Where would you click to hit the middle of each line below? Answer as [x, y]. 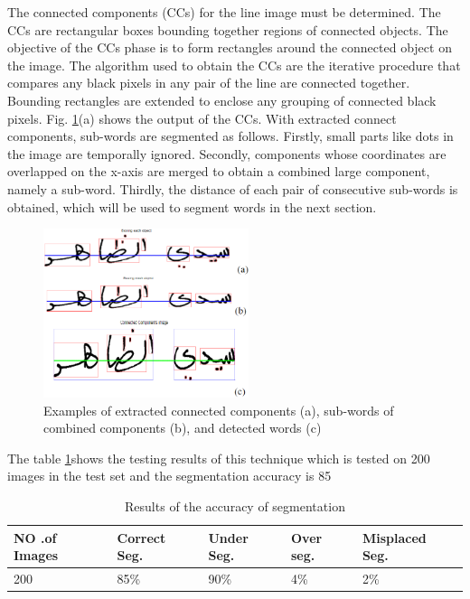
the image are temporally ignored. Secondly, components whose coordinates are [227, 153]
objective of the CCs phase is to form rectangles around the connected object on [230, 47]
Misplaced [394, 537]
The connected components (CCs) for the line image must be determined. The [224, 12]
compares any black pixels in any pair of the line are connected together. [209, 83]
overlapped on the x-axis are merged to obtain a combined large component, [219, 171]
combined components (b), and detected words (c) [183, 428]
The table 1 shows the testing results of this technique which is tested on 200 [219, 458]
